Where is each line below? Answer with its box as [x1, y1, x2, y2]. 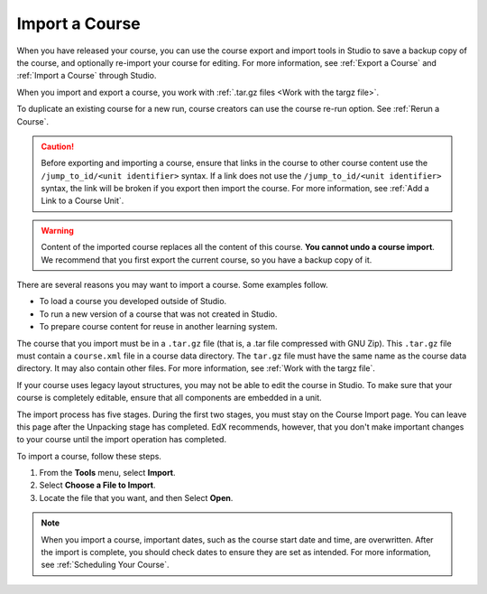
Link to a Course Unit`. [41, 195, 124, 207]
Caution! [41, 141, 75, 152]
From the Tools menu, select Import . [39, 468, 176, 478]
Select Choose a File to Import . [39, 479, 157, 491]
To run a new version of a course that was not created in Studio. [39, 308, 278, 320]
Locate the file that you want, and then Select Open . [39, 492, 234, 503]
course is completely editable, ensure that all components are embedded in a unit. [16, 393, 322, 404]
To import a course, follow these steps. [16, 450, 162, 461]
